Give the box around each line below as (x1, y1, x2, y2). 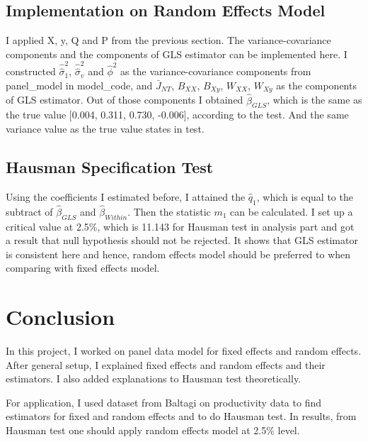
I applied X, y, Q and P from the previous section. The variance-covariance (6, 33, 331, 48)
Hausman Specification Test (6, 155, 214, 177)
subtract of (6, 204, 53, 219)
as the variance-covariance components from (120, 64, 311, 79)
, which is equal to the (256, 189, 353, 204)
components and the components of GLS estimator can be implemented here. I (6, 46, 347, 61)
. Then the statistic (127, 204, 211, 219)
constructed (6, 64, 56, 79)
